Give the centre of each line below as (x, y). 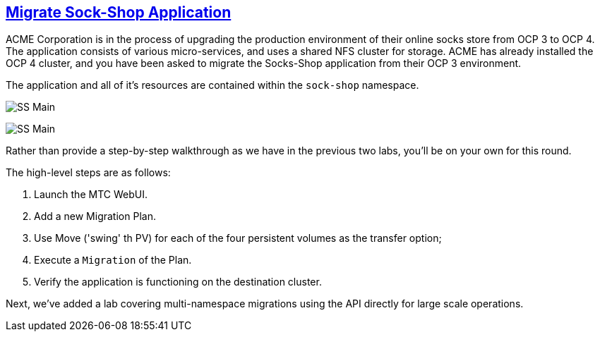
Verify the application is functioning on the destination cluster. (178, 282)
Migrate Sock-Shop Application (119, 12)
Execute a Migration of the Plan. (113, 260)
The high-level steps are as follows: (88, 173)
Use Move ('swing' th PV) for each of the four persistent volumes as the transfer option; (238, 238)
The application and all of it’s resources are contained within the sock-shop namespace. (212, 85)
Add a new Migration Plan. (95, 216)
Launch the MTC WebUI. (91, 195)
